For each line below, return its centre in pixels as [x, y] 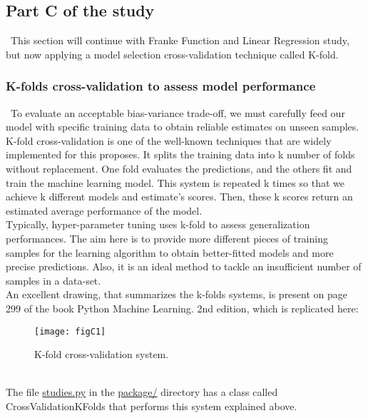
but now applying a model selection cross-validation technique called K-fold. [172, 54]
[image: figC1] [70, 331]
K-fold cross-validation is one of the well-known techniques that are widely [169, 140]
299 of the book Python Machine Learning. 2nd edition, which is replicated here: [182, 308]
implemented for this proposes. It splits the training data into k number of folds [180, 154]
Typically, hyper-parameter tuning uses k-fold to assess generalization [158, 224]
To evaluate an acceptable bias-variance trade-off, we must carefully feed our [178, 112]
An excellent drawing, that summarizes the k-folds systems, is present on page [177, 294]
